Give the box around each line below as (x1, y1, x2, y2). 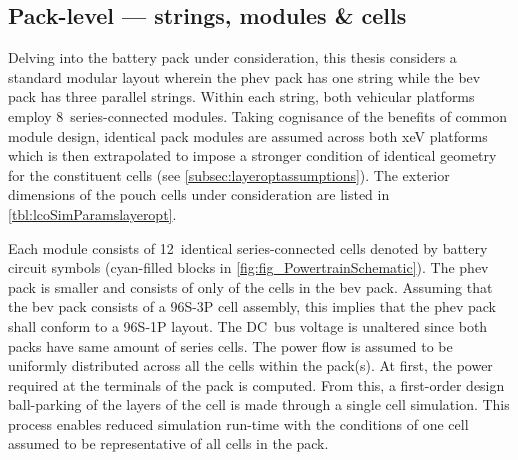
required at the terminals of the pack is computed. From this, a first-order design (8, 374, 505, 395)
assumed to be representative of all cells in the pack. (8, 433, 329, 454)
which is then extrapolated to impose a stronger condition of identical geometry (8, 145, 497, 166)
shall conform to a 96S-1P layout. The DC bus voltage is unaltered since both (8, 315, 488, 336)
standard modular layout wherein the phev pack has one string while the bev (8, 66, 481, 87)
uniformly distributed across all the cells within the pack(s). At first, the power (8, 355, 493, 376)
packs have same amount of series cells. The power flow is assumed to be (8, 335, 453, 356)
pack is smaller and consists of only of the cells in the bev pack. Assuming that (8, 276, 493, 297)
